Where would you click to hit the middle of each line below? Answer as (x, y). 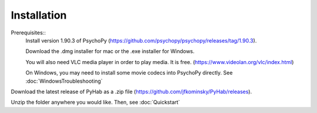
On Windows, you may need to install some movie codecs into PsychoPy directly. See (129, 73)
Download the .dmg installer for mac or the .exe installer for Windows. (110, 51)
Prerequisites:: (28, 33)
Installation (39, 15)
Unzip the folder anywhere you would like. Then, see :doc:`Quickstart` (95, 103)
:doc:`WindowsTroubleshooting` (64, 81)
